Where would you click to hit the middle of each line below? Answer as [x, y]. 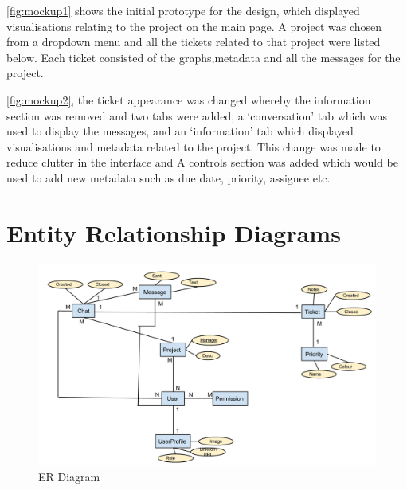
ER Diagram [69, 476]
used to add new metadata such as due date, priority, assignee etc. [168, 177]
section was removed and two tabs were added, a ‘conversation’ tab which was [197, 115]
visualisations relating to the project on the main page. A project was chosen [194, 26]
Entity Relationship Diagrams [174, 232]
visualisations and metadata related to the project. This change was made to [194, 146]
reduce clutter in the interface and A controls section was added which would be [202, 162]
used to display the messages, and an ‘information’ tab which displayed [180, 131]
